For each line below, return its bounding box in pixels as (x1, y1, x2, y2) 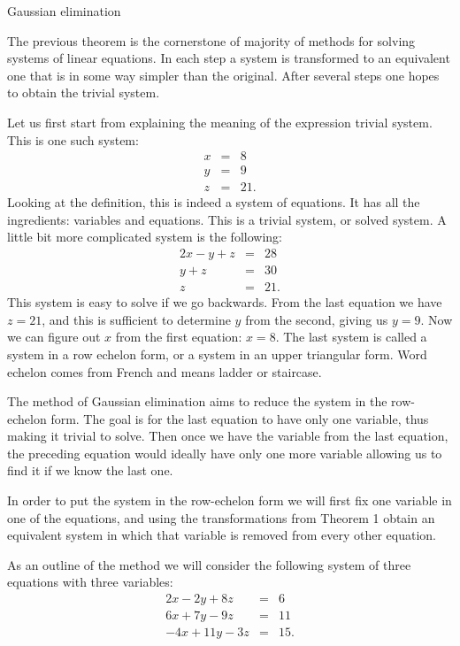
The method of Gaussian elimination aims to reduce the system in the (7, 392, 387, 411)
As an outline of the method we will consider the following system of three (7, 555, 411, 573)
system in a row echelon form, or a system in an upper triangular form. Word (7, 344, 427, 363)
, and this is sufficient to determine (42, 310, 231, 328)
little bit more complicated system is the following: (7, 227, 282, 246)
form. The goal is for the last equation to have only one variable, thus (50, 409, 429, 427)
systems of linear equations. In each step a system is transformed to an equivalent (7, 49, 450, 67)
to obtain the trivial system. (7, 83, 160, 102)
